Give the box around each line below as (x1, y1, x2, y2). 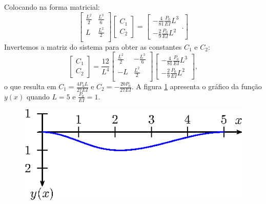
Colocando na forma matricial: (4, 2, 100, 12)
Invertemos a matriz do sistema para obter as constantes (4, 41, 182, 52)
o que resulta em (4, 81, 56, 91)
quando (27, 91, 50, 101)
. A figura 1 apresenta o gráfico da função (131, 81, 262, 91)
